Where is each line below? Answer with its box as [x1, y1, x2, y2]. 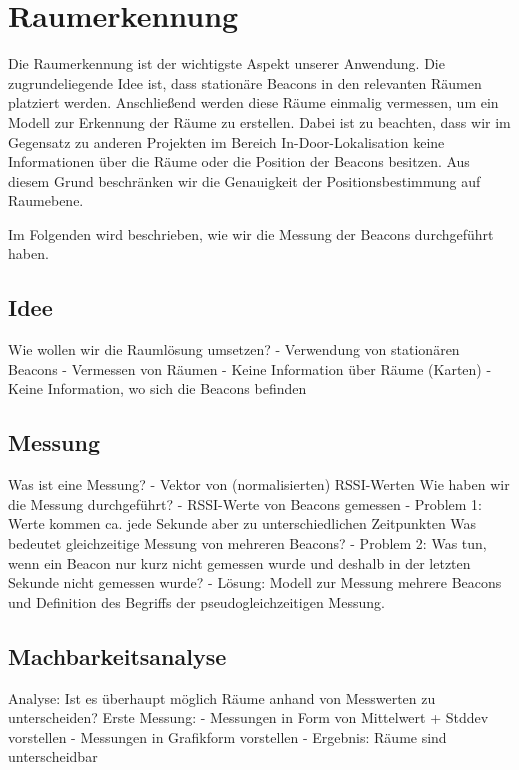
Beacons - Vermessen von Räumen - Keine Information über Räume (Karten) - [8, 358, 492, 379]
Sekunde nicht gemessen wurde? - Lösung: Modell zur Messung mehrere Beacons [8, 572, 502, 593]
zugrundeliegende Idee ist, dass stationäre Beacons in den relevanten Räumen [8, 72, 482, 93]
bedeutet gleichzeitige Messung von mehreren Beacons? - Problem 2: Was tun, [8, 533, 487, 554]
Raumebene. [8, 190, 84, 211]
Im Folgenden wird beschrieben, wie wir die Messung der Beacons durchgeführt [8, 223, 494, 244]
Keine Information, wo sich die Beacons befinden [8, 378, 307, 399]
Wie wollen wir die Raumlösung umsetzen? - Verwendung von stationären [8, 339, 460, 360]
